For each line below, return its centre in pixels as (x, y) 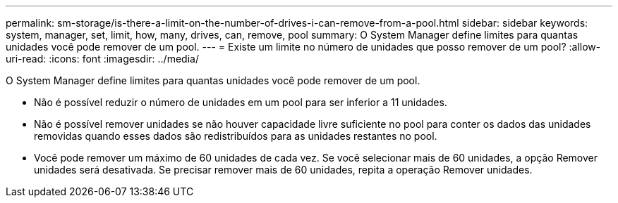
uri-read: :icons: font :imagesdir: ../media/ (102, 59)
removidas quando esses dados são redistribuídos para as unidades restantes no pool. (236, 136)
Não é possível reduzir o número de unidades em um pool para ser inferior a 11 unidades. (241, 102)
